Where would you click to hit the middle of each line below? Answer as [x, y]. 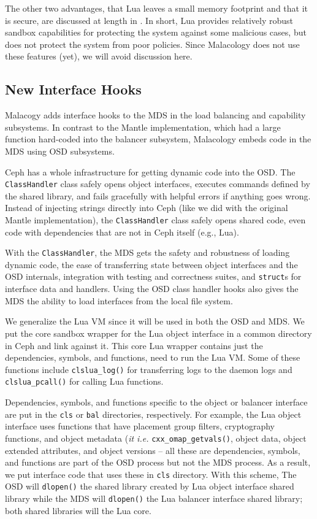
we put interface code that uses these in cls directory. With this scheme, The [151, 474]
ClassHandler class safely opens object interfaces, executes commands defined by [158, 184]
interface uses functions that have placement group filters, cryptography [140, 426]
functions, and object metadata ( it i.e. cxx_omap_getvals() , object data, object [156, 438]
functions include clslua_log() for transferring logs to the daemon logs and [149, 369]
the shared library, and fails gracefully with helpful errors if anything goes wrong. [158, 195]
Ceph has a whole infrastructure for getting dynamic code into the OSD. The [150, 171]
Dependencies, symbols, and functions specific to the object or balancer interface [156, 402]
